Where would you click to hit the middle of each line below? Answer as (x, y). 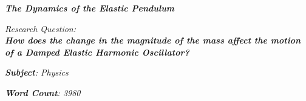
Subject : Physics (37, 72)
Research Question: (41, 28)
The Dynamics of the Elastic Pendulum (90, 8)
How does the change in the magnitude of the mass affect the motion (153, 40)
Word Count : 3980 (43, 92)
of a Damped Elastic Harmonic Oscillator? (97, 52)
